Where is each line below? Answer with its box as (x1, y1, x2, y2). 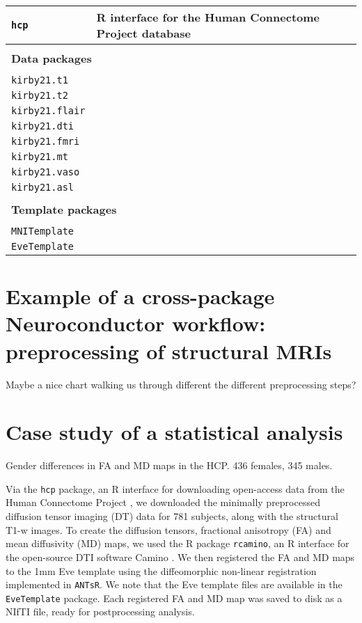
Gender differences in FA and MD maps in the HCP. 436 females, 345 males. (6, 458, 333, 473)
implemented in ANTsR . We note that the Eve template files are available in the (6, 577, 343, 592)
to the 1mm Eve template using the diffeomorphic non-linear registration (6, 563, 317, 578)
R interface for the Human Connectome (96, 9, 320, 25)
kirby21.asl (11, 182, 74, 193)
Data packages (11, 50, 92, 66)
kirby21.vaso (11, 166, 80, 178)
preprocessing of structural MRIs (6, 336, 332, 365)
